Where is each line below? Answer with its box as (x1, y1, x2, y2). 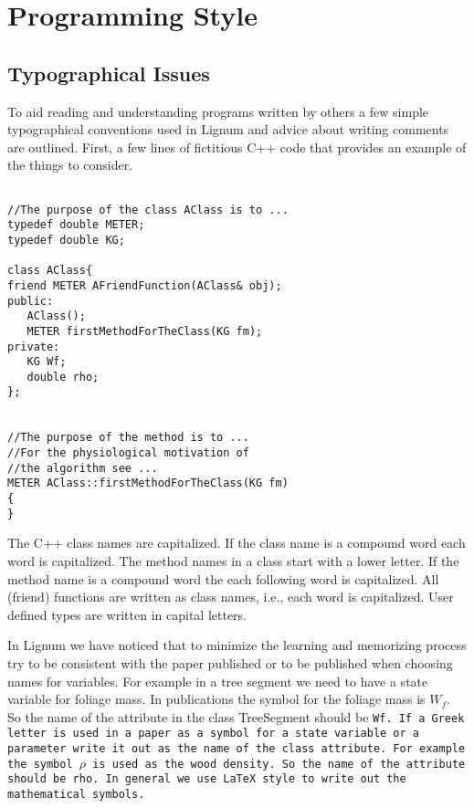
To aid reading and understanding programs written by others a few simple (7, 101, 429, 121)
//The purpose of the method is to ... (7, 431, 249, 445)
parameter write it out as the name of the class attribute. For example (7, 742, 466, 756)
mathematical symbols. (7, 788, 145, 802)
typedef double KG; (7, 233, 125, 247)
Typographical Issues (7, 58, 210, 87)
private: (7, 340, 60, 353)
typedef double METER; (7, 218, 145, 232)
